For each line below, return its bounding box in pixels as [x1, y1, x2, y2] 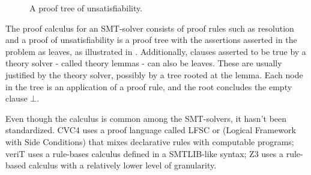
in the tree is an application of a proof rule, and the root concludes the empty [5, 80, 292, 93]
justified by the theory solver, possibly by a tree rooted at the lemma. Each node [5, 68, 303, 81]
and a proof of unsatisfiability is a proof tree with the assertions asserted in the [5, 33, 297, 46]
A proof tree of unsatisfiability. [29, 2, 143, 14]
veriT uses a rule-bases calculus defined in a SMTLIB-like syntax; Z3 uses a [5, 147, 284, 159]
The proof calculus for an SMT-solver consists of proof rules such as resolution [5, 22, 294, 34]
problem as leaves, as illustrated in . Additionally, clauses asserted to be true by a [5, 45, 306, 57]
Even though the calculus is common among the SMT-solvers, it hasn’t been [5, 112, 287, 124]
